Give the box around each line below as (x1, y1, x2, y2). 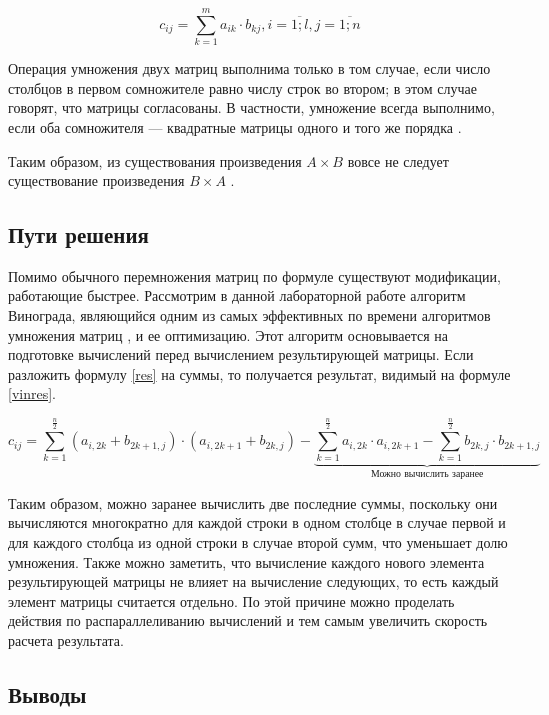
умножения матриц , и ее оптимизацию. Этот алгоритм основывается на (8, 324, 449, 345)
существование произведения (8, 170, 185, 191)
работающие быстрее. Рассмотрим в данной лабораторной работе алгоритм (8, 285, 466, 306)
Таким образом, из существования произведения (8, 150, 302, 171)
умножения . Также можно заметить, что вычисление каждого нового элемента (8, 551, 485, 572)
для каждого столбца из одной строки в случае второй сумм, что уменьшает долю (8, 532, 508, 553)
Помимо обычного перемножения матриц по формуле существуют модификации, (8, 265, 501, 286)
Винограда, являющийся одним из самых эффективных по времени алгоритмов (8, 305, 491, 326)
